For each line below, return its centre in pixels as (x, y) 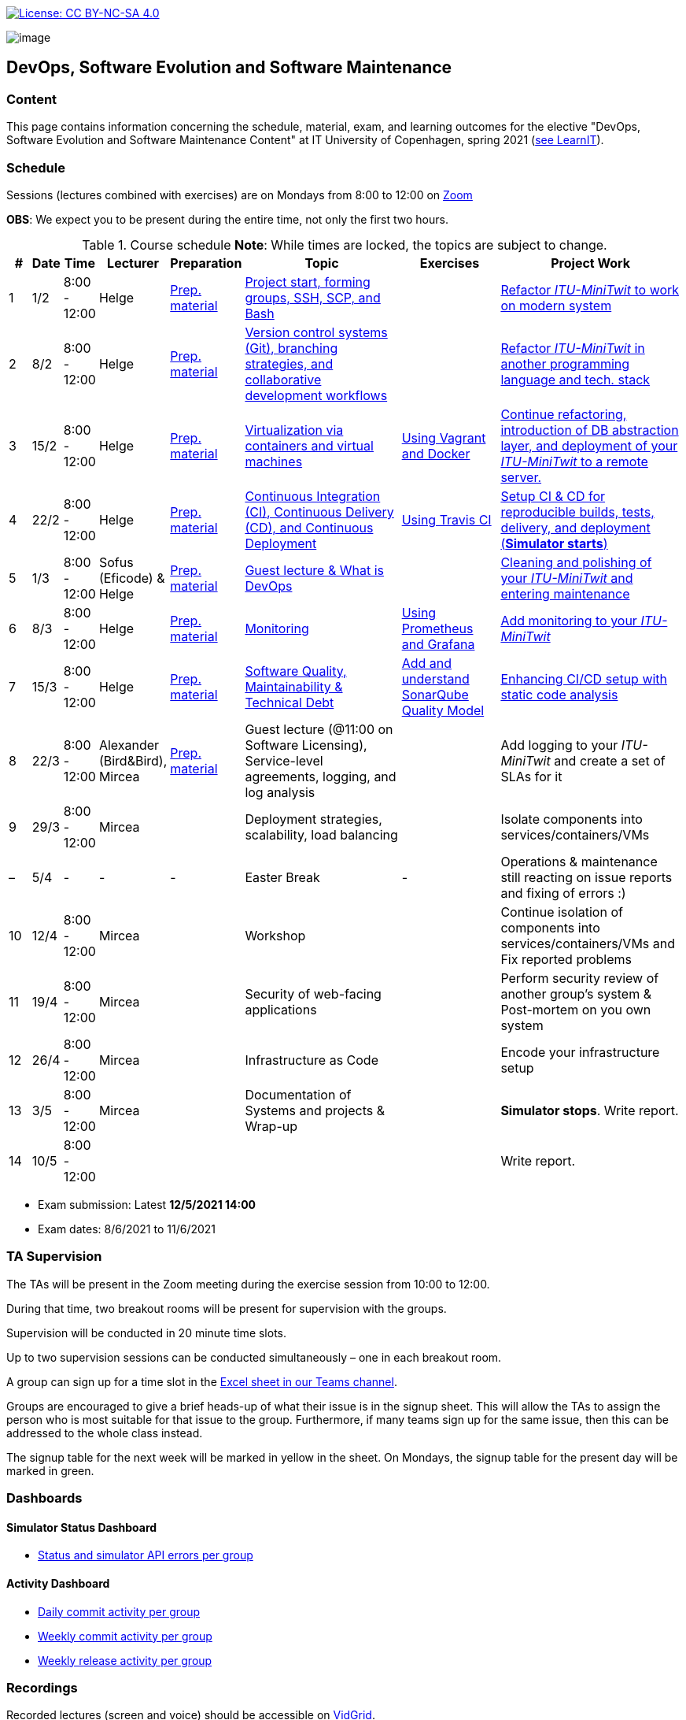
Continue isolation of (562, 912)
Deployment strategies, (313, 819)
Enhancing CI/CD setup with (584, 678)
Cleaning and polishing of (576, 562)
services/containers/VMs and (588, 943)
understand (435, 678)
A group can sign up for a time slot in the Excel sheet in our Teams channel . (202, 1381)
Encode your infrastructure (580, 1052)
